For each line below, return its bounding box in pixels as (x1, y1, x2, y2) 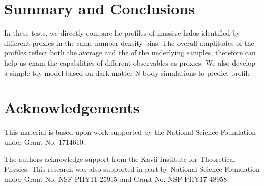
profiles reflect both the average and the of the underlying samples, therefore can (4, 47, 256, 58)
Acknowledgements (4, 97, 140, 118)
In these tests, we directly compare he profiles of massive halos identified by (4, 27, 240, 38)
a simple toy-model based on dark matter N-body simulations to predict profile (4, 67, 251, 78)
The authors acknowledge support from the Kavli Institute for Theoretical (4, 153, 236, 164)
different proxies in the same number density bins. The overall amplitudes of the (4, 37, 254, 48)
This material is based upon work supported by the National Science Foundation (4, 127, 256, 137)
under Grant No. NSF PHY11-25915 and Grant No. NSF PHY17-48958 (4, 173, 227, 184)
